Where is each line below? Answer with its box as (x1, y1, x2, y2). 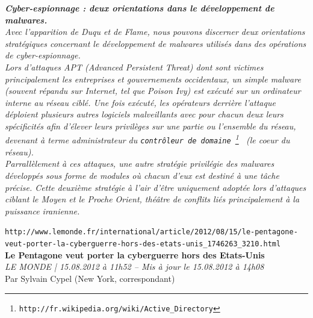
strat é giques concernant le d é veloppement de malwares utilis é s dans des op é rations (5, 37, 306, 49)
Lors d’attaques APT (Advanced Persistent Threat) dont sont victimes (5, 60, 264, 73)
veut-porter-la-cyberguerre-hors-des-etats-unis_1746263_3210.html (5, 240, 281, 249)
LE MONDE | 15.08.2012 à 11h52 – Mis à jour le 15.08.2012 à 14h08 (5, 260, 264, 273)
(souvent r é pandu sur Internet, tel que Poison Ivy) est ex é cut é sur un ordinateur (5, 84, 301, 97)
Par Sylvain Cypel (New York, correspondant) (5, 272, 175, 284)
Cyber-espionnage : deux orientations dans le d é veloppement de (5, 2, 274, 14)
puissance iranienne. (5, 204, 80, 217)
